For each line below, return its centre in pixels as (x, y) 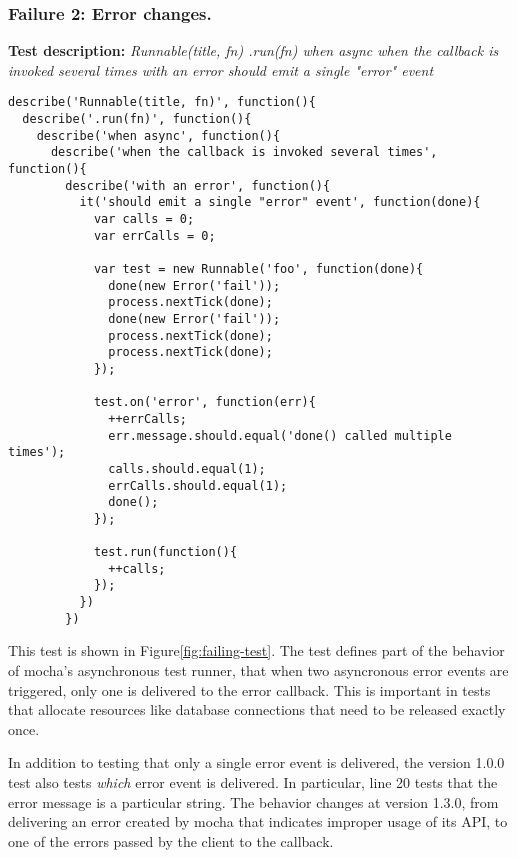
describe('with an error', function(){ (198, 185)
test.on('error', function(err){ (204, 402)
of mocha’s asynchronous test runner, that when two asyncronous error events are (258, 670)
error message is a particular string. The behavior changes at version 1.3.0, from (253, 801)
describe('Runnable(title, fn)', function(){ (162, 102)
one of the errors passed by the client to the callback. (171, 840)
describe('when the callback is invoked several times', (244, 152)
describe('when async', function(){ (158, 135)
